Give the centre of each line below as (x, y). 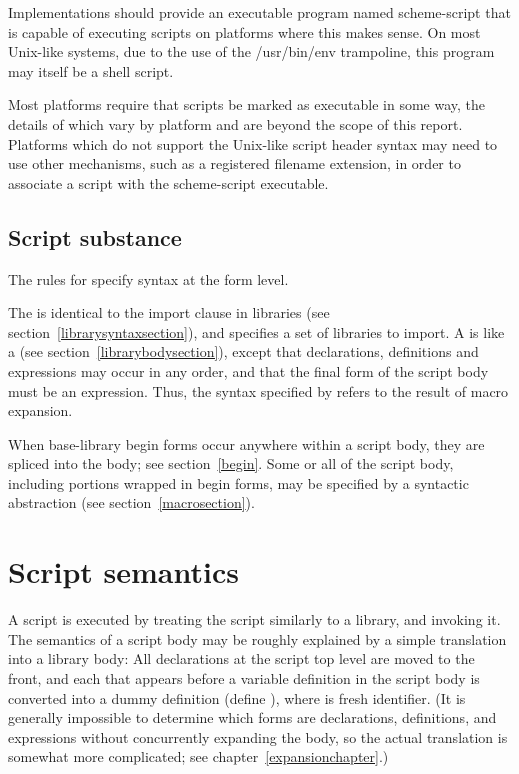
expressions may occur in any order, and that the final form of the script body (248, 370)
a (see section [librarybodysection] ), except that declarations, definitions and (243, 351)
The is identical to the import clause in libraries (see (169, 312)
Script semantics (123, 571)
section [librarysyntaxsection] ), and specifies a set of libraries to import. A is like (256, 331)
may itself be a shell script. (91, 70)
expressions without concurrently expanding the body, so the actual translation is (258, 736)
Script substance (95, 236)
